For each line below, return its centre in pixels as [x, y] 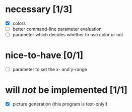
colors [19, 23]
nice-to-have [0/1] [44, 55]
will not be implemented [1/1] [66, 90]
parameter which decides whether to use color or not [68, 35]
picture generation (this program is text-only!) [60, 104]
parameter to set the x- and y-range [50, 70]
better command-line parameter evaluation [57, 29]
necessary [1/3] [39, 9]
